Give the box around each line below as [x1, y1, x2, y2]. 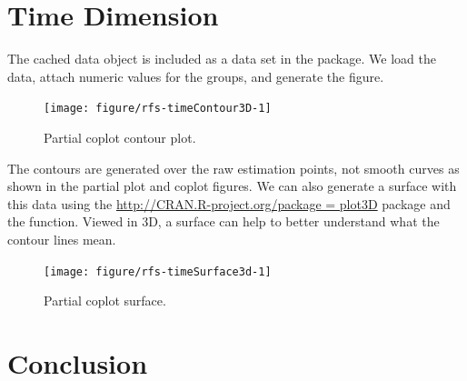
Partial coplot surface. [44, 291, 166, 310]
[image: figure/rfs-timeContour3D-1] [44, 102, 272, 115]
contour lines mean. [7, 229, 116, 248]
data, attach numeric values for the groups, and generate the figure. [7, 66, 384, 85]
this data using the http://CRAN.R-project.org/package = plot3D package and [7, 194, 451, 213]
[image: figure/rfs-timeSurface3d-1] [44, 265, 272, 278]
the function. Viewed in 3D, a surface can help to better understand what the [7, 212, 440, 231]
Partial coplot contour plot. [44, 127, 196, 146]
